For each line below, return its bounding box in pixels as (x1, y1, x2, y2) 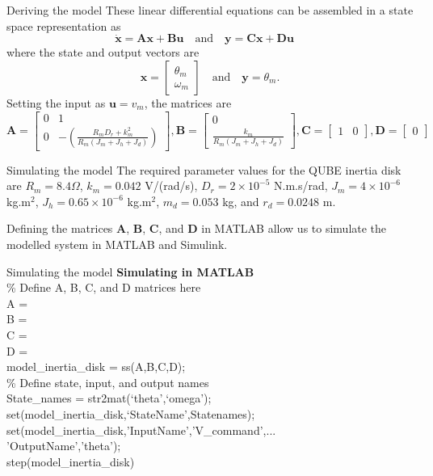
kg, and (222, 192, 259, 209)
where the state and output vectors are (6, 44, 200, 61)
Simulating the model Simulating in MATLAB (6, 263, 254, 280)
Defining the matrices (6, 220, 113, 237)
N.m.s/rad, (273, 177, 328, 194)
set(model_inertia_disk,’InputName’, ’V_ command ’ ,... (6, 421, 276, 438)
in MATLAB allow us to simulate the (201, 220, 387, 237)
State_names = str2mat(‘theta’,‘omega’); (6, 390, 212, 406)
